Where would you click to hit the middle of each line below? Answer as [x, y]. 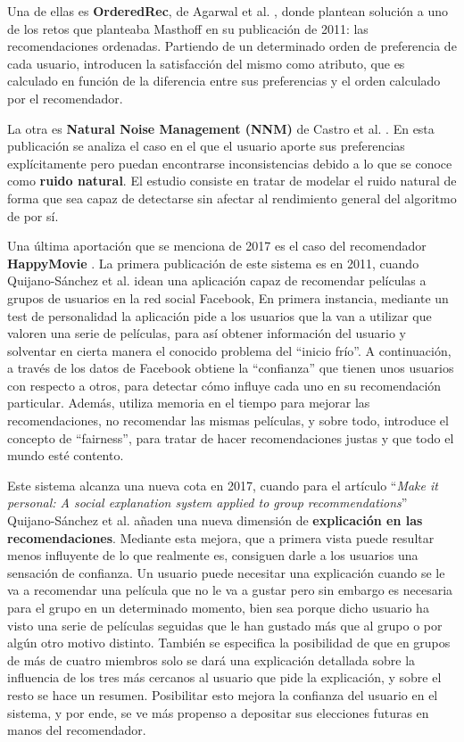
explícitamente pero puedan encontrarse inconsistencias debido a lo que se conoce [230, 163]
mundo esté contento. [66, 455]
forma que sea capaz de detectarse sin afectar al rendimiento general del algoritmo [232, 198]
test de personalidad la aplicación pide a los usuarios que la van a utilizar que [220, 315]
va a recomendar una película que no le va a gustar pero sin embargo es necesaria [230, 590]
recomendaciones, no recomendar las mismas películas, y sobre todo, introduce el [228, 420]
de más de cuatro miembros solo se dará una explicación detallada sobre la [211, 660]
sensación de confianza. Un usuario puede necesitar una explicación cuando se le [226, 572]
